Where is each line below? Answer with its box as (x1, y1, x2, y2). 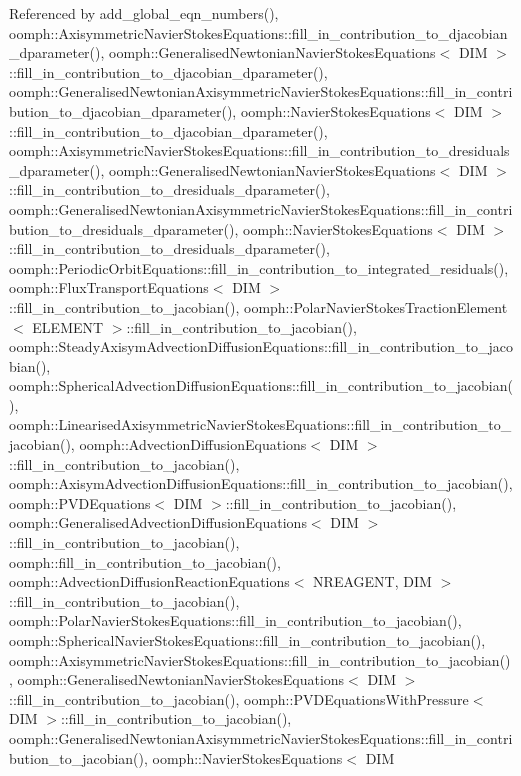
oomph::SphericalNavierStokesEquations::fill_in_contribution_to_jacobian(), (9, 630, 486, 650)
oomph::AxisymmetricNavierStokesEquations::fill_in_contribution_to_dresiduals (9, 140, 510, 161)
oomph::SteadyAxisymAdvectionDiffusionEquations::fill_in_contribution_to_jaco (9, 336, 513, 357)
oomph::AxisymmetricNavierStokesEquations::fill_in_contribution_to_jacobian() (9, 649, 511, 670)
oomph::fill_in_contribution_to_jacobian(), (9, 551, 281, 572)
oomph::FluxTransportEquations (9, 277, 209, 298)
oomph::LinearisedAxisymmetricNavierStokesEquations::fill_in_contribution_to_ (9, 414, 512, 435)
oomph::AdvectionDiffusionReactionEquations (9, 571, 290, 592)
